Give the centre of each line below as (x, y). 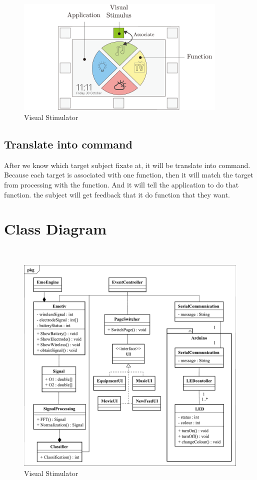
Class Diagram (55, 229)
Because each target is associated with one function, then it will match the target (129, 175)
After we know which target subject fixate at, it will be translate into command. (127, 165)
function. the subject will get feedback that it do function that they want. (117, 194)
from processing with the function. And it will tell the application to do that (121, 184)
